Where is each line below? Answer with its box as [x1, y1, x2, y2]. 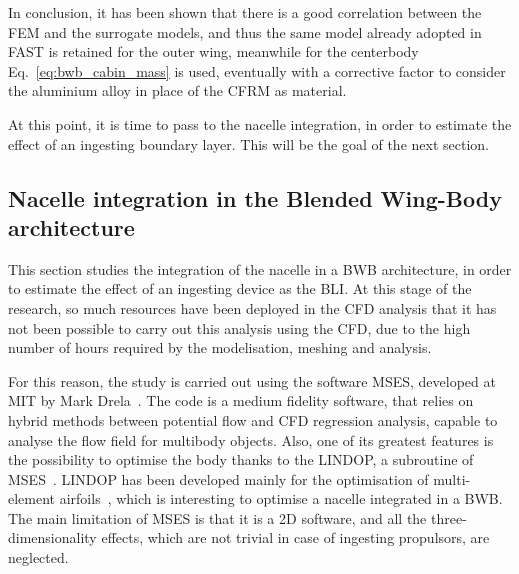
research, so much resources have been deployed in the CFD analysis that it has [8, 297, 497, 318]
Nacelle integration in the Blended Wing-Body [8, 182, 502, 213]
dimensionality [8, 527, 97, 548]
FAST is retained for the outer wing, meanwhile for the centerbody [8, 41, 419, 62]
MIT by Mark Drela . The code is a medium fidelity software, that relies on [8, 390, 474, 411]
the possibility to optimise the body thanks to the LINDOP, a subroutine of [8, 449, 474, 470]
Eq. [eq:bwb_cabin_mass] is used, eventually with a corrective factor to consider [8, 60, 506, 81]
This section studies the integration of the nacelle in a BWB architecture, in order [8, 258, 512, 279]
